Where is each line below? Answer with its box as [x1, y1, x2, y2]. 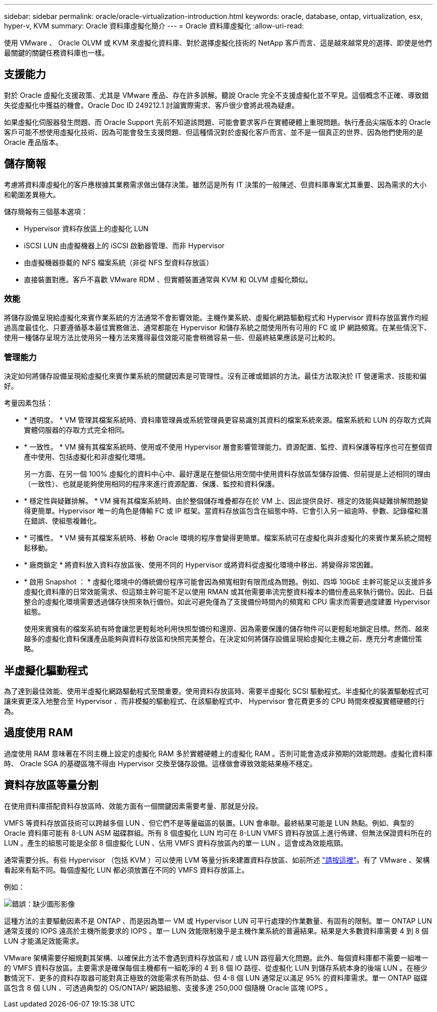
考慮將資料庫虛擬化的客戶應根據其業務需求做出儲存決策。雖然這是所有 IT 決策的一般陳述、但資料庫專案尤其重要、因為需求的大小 [4, 180, 427, 189]
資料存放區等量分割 [4, 779, 98, 792]
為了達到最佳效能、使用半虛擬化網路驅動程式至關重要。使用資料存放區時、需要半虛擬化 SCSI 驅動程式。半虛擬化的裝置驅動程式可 [4, 687, 429, 696]
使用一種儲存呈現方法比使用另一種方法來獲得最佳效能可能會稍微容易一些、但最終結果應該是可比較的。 [4, 333, 339, 342]
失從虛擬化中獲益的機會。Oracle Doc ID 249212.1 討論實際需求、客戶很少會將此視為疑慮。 [4, 100, 299, 109]
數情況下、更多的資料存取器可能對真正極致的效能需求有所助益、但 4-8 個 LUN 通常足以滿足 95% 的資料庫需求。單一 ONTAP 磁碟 [4, 973, 428, 982]
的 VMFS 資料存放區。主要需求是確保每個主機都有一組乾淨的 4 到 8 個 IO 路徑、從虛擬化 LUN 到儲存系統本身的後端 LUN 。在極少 [4, 963, 428, 972]
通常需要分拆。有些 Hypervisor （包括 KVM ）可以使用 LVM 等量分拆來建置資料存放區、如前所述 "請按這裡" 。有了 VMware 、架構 [4, 855, 430, 864]
